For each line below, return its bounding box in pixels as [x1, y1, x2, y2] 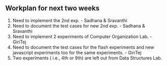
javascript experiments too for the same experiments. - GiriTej [12, 49, 142, 55]
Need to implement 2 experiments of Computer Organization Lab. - [12, 33, 152, 39]
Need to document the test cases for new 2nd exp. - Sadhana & [12, 23, 145, 29]
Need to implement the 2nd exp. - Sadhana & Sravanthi [12, 17, 128, 23]
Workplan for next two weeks [5, 4, 100, 13]
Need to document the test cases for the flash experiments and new [12, 44, 154, 50]
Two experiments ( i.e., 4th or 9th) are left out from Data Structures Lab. [12, 55, 162, 61]
